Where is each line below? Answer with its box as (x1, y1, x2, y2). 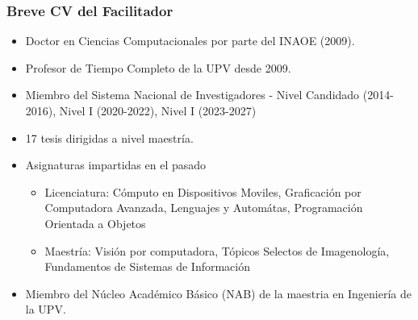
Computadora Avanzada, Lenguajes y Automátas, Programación (44, 199, 363, 216)
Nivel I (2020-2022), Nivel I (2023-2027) (59, 102, 257, 118)
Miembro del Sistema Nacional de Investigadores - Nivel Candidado (25, 86, 360, 103)
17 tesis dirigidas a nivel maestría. (25, 129, 194, 146)
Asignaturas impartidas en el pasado (25, 156, 207, 173)
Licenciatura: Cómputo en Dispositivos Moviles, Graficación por (44, 183, 362, 200)
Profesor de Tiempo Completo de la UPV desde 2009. (25, 59, 291, 76)
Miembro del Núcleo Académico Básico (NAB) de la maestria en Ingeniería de (25, 285, 412, 301)
